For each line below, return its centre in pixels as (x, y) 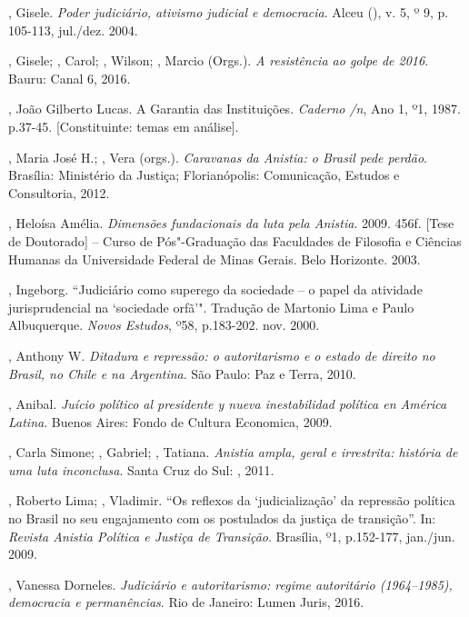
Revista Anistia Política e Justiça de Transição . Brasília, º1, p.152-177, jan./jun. (232, 536)
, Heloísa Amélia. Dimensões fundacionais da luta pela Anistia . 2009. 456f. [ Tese (231, 223)
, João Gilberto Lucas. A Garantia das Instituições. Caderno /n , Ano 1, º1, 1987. (234, 109)
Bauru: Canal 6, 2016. (70, 78)
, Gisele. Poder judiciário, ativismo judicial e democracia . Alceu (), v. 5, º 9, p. (229, 12)
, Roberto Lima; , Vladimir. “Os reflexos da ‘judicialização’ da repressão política (232, 500)
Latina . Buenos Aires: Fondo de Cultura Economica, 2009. (170, 421)
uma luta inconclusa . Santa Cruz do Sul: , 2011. (141, 469)
